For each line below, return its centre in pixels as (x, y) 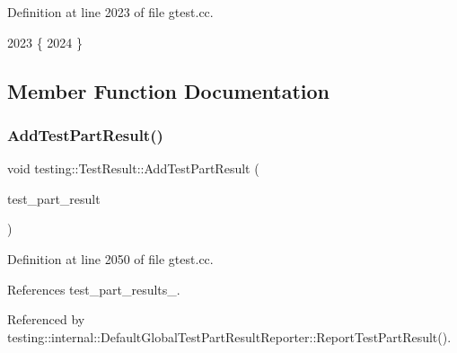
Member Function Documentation (169, 90)
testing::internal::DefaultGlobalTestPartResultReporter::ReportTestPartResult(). (229, 336)
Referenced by (46, 319)
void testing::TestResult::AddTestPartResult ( (133, 168)
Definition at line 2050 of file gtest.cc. (110, 258)
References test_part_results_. (94, 289)
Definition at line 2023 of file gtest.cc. (110, 12)
